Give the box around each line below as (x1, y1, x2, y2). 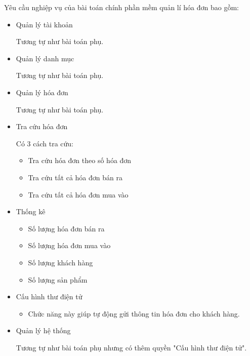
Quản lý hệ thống (16, 325, 71, 336)
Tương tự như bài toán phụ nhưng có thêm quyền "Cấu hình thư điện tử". (16, 342, 247, 352)
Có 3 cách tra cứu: (16, 138, 73, 148)
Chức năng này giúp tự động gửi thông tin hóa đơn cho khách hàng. (28, 308, 240, 319)
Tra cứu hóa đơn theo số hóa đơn (28, 155, 132, 166)
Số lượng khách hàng (28, 257, 93, 267)
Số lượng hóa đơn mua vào (28, 240, 111, 251)
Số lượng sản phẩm (28, 274, 88, 285)
